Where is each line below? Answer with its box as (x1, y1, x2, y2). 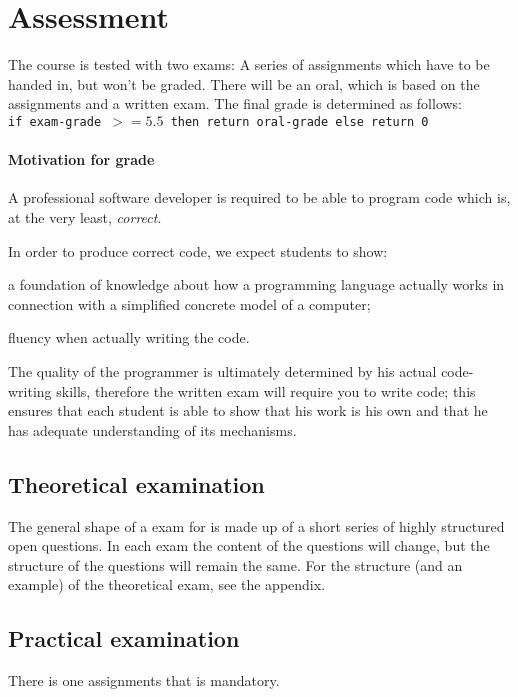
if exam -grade (8, 114, 102, 129)
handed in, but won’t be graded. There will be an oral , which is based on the (8, 73, 480, 94)
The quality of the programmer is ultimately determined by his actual (8, 360, 437, 381)
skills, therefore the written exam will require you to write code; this (56, 380, 476, 401)
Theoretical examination (8, 468, 265, 499)
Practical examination (8, 623, 240, 654)
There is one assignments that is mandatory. (8, 670, 280, 691)
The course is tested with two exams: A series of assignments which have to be (8, 54, 490, 75)
